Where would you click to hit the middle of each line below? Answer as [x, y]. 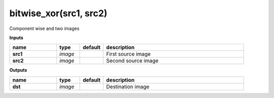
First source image [128, 54]
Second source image [132, 61]
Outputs [18, 70]
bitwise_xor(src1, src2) [58, 13]
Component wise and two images [44, 28]
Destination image [128, 86]
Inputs [16, 38]
